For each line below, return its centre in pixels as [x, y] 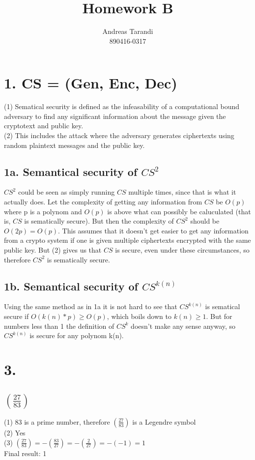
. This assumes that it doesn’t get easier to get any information [153, 230]
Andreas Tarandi [128, 31]
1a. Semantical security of [71, 171]
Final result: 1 [25, 453]
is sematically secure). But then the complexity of [99, 221]
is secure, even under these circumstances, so [182, 249]
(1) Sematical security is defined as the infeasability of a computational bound [122, 106]
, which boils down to [139, 316]
